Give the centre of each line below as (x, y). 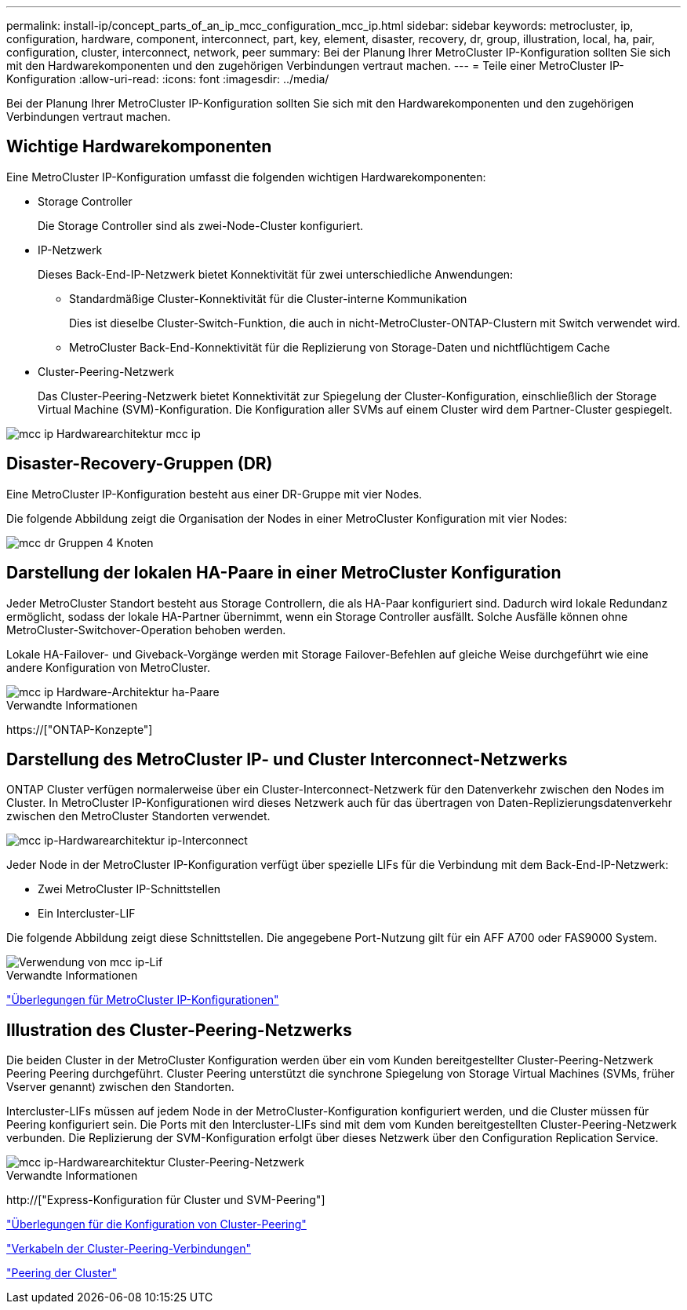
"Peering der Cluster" (62, 1273)
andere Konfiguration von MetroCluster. (109, 667)
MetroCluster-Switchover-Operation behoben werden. (146, 629)
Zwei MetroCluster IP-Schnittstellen (129, 889)
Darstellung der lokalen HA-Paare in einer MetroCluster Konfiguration (284, 573)
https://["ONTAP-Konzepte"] (80, 729)
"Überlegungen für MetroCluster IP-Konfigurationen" (143, 1000)
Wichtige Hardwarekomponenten (139, 147)
